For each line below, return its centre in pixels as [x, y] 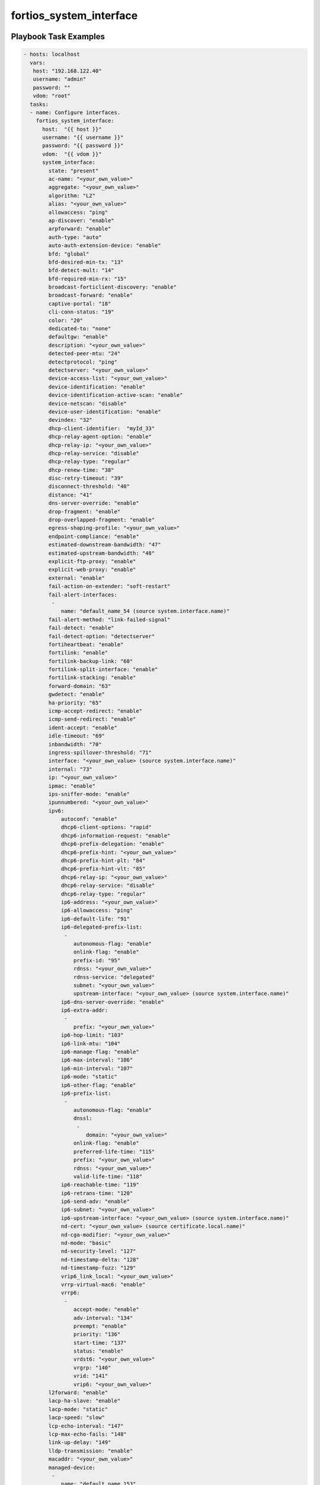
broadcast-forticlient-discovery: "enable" [113, 287]
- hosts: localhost [52, 54]
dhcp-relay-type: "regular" [89, 462]
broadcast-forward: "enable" [91, 295]
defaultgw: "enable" [78, 337]
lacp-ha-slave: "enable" [84, 1401]
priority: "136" [97, 1334]
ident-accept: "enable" [83, 727]
